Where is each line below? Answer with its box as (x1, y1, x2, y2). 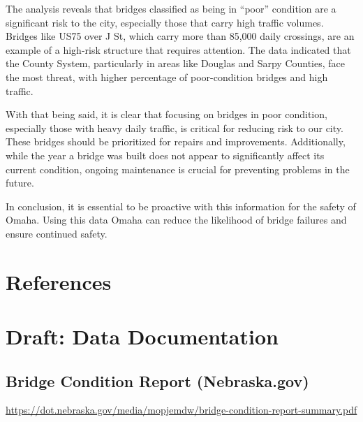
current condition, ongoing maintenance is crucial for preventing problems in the (6, 161, 350, 176)
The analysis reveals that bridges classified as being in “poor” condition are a (6, 1, 336, 15)
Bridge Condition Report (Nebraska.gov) (6, 370, 309, 391)
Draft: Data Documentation (6, 322, 279, 351)
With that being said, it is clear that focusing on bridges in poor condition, (6, 107, 327, 122)
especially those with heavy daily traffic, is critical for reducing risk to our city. (6, 120, 343, 135)
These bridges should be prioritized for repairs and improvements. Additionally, (6, 134, 346, 149)
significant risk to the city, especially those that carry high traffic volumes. (6, 15, 324, 29)
